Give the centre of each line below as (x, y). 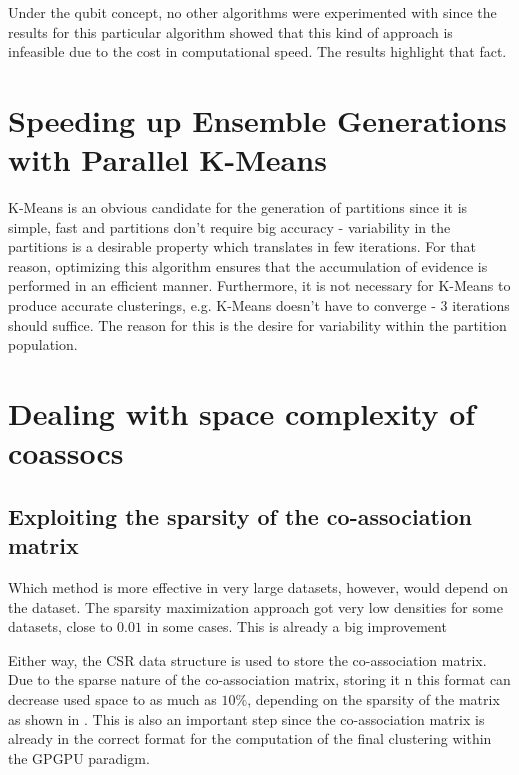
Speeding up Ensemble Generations (257, 119)
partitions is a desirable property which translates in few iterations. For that (242, 246)
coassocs (66, 452)
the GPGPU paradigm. (79, 757)
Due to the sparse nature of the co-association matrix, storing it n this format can (259, 679)
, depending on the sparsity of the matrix (373, 698)
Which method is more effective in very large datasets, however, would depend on (258, 587)
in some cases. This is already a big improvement (296, 626)
